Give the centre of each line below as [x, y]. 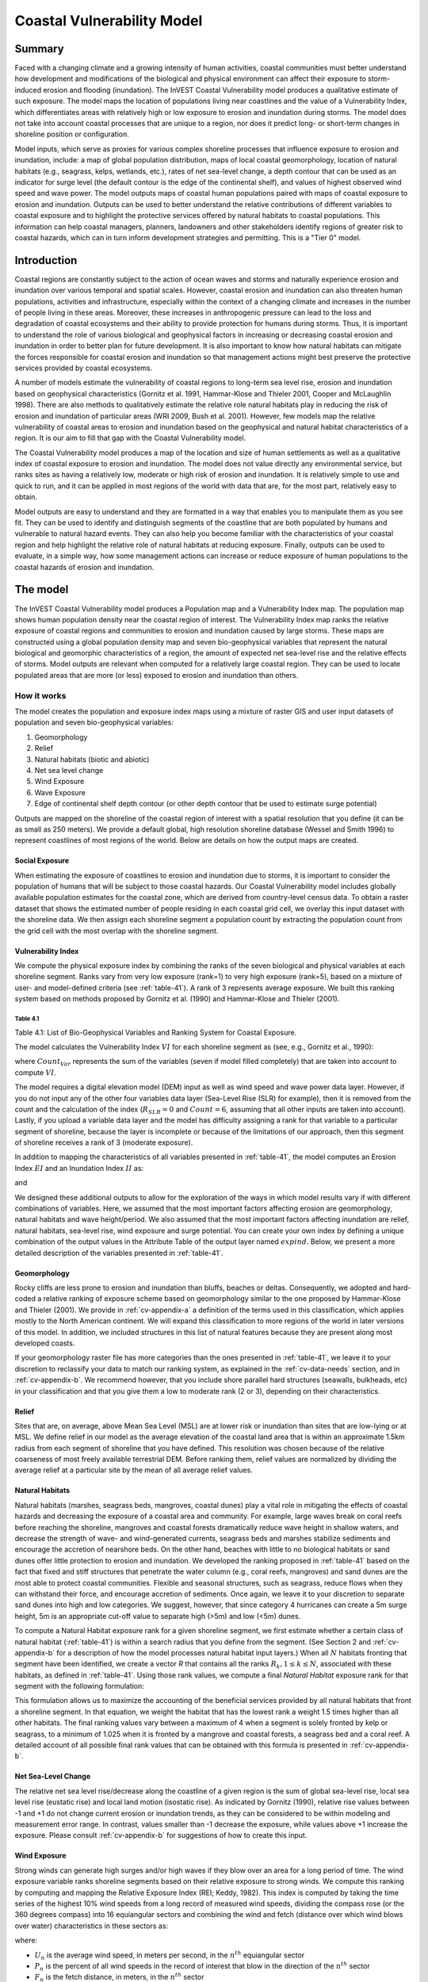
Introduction [46, 260]
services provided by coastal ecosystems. [84, 368]
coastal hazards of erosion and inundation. [84, 567]
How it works [40, 695]
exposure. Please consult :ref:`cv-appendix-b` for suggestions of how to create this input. [161, 1835]
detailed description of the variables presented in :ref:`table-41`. [119, 1253]
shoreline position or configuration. [72, 134]
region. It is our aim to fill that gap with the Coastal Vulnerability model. [130, 438]
